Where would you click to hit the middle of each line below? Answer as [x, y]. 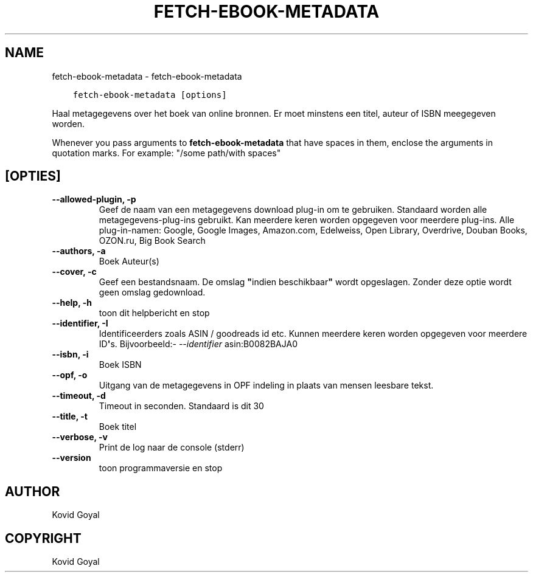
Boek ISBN [120, 365]
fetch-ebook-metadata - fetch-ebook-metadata [147, 76]
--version [71, 458]
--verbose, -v [80, 437]
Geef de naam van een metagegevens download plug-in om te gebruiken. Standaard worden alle [293, 210]
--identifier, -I [80, 323]
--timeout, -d [79, 396]
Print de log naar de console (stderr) [172, 447]
